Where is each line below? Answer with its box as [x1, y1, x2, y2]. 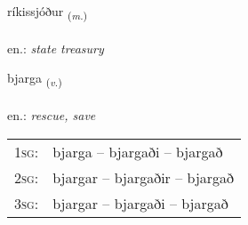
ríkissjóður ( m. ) [7, 2, 88, 22]
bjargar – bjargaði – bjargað [52, 192, 228, 213]
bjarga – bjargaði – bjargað [52, 141, 223, 162]
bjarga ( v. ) [7, 68, 62, 90]
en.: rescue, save [7, 106, 96, 125]
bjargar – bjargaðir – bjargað [52, 166, 235, 188]
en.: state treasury [7, 38, 104, 57]
